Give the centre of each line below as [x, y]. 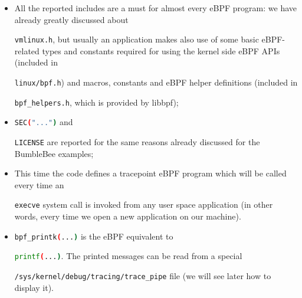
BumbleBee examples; [54, 153]
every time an [39, 184]
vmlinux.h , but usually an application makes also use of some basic [137, 39]
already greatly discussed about [71, 19]
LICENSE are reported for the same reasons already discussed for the [137, 142]
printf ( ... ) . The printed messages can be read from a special [128, 256]
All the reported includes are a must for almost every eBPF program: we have [156, 8]
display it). [34, 287]
